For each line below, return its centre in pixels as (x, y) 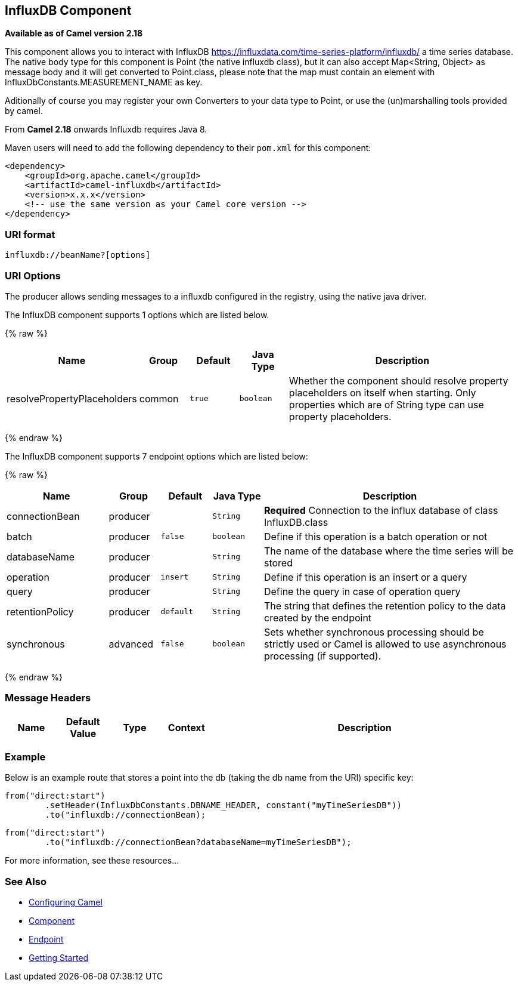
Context (186, 727)
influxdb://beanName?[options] (78, 255)
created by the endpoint (318, 617)
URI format (30, 234)
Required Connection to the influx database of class (381, 510)
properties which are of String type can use (386, 404)
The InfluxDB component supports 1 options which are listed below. (137, 315)
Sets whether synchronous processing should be (374, 632)
